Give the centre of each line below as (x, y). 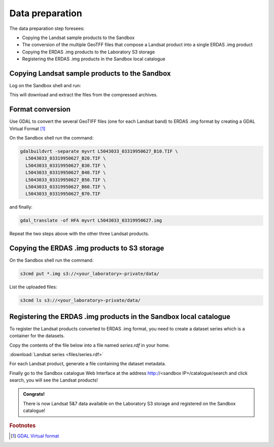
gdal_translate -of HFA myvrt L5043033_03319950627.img (91, 220)
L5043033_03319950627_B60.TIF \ (66, 187)
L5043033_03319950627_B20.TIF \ (66, 158)
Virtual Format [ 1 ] (27, 128)
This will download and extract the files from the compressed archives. (83, 95)
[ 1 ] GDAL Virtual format (35, 436)
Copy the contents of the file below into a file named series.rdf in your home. (90, 345)
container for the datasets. (37, 336)
